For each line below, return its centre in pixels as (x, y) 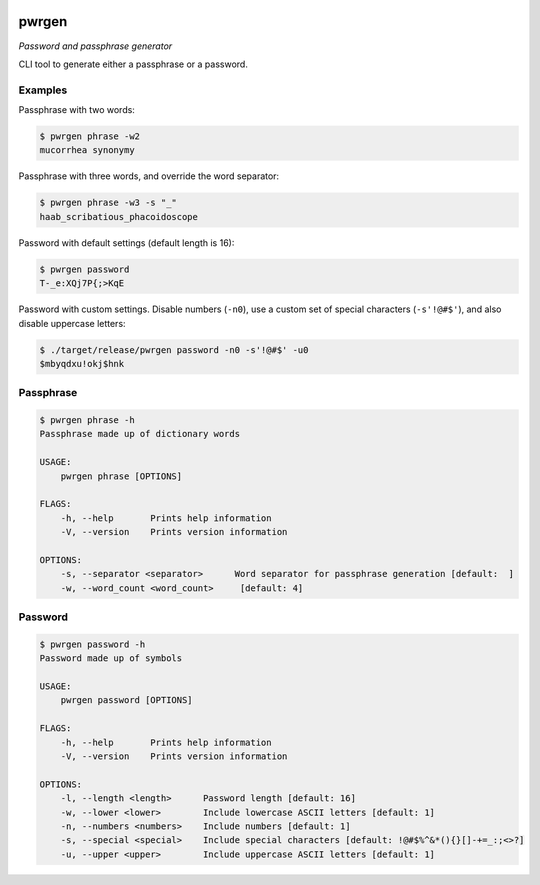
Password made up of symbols (111, 658)
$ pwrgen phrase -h (87, 420)
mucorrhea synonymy (87, 150)
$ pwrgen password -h (92, 644)
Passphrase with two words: (76, 110)
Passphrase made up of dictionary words (139, 434)
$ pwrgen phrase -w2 (89, 136)
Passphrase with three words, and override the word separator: (149, 176)
